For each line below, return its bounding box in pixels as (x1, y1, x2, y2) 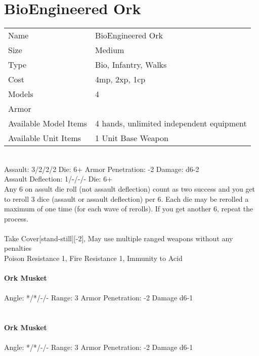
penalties (4, 243, 32, 253)
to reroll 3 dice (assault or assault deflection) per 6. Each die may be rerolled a (4, 193, 249, 204)
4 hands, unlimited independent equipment (95, 117, 247, 129)
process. (4, 213, 29, 224)
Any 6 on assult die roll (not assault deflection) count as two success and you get (4, 183, 255, 194)
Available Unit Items (8, 132, 81, 144)
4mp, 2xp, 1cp (95, 73, 146, 85)
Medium (95, 44, 124, 56)
